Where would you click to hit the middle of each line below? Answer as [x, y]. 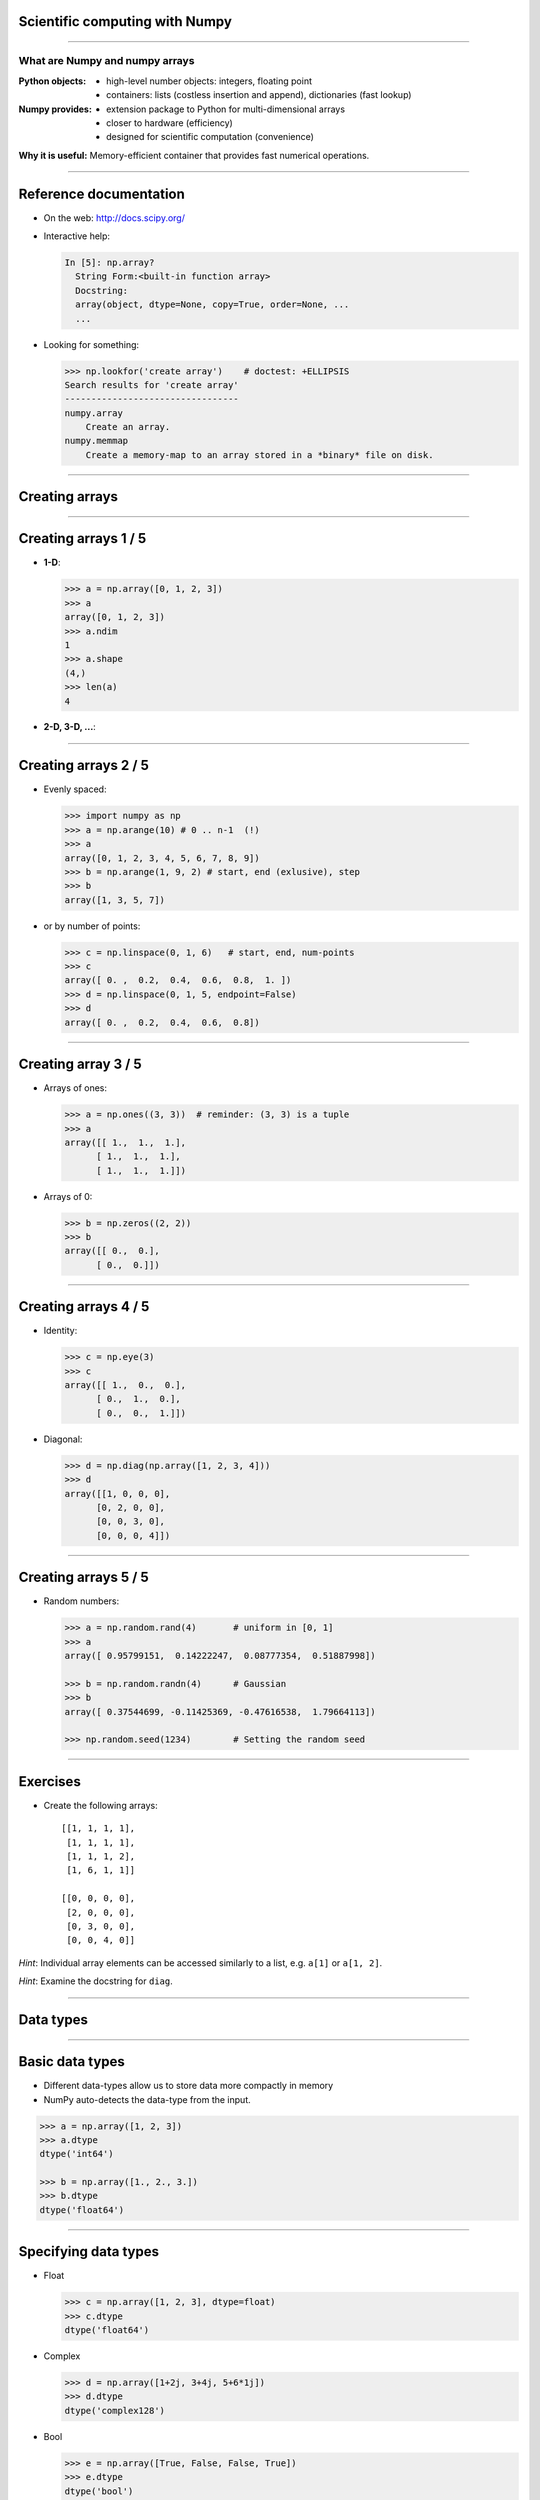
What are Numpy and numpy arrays [106, 61]
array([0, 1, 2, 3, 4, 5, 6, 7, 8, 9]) [162, 858]
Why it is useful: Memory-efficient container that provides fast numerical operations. [194, 155]
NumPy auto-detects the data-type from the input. [147, 2099]
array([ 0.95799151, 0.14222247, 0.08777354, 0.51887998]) [220, 1656]
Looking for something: [91, 344]
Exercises [50, 1781]
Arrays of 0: [68, 1196]
